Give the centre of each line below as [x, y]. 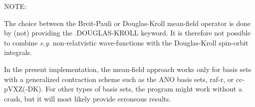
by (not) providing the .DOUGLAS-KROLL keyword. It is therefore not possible [127, 33]
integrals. [18, 52]
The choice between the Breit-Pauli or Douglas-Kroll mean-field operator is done [127, 23]
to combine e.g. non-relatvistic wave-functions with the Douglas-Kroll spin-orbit [126, 42]
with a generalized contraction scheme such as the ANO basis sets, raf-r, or [119, 79]
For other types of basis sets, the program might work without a [144, 89]
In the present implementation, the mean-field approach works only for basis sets [128, 69]
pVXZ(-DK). [24, 89]
